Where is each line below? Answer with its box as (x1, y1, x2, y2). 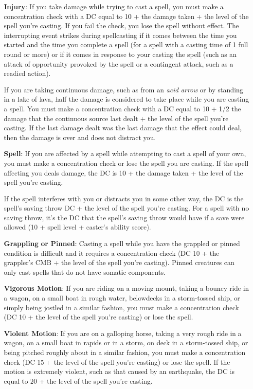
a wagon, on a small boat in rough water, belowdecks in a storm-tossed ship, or (4, 293, 240, 303)
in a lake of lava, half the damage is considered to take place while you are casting (4, 94, 249, 104)
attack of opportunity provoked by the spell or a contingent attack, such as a (4, 58, 234, 69)
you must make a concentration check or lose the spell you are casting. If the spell (4, 158, 249, 168)
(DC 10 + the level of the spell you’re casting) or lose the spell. (4, 312, 193, 322)
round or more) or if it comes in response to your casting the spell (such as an (4, 49, 237, 59)
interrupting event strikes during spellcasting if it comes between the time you (4, 30, 237, 40)
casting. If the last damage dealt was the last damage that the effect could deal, (4, 123, 242, 133)
